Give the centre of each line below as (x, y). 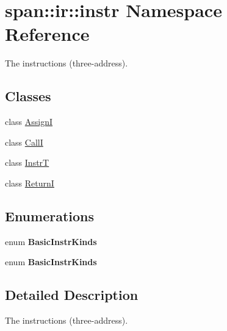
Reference (47, 34)
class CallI (24, 142)
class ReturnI (30, 183)
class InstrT (27, 162)
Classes (28, 96)
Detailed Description (72, 295)
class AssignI (29, 122)
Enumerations (50, 215)
